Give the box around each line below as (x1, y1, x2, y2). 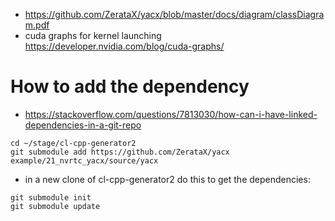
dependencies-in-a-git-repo (24, 119, 142, 131)
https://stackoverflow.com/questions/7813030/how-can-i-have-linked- (24, 108, 318, 120)
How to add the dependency (10, 75, 250, 98)
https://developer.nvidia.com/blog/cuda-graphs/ (24, 40, 225, 52)
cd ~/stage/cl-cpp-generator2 (10, 138, 137, 148)
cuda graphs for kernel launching (24, 30, 162, 41)
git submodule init (10, 192, 92, 203)
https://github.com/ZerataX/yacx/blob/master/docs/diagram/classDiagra (24, 9, 325, 20)
